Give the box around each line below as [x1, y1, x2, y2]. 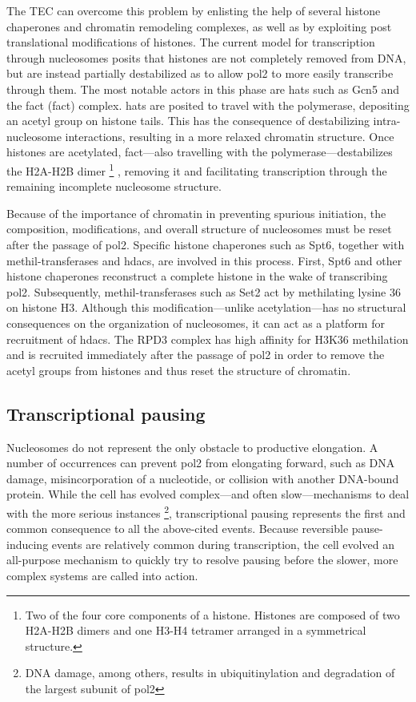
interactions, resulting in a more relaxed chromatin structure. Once [65, 127, 394, 144]
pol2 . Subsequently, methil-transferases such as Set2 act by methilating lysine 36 [6, 283, 401, 300]
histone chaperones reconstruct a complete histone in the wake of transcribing [6, 268, 388, 284]
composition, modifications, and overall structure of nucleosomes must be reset [6, 220, 392, 237]
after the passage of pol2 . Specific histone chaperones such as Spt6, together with [6, 236, 405, 252]
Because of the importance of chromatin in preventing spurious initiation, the [6, 204, 386, 221]
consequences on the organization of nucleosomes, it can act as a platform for [6, 314, 385, 331]
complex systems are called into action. [6, 567, 198, 583]
